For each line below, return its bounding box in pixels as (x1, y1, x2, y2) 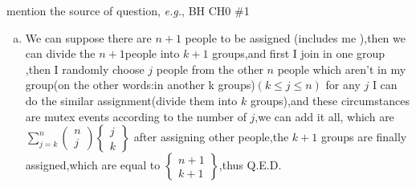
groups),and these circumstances (250, 91, 410, 108)
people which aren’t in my (277, 60, 406, 77)
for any (325, 76, 361, 93)
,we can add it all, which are (255, 108, 394, 124)
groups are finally (320, 128, 407, 145)
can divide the (25, 45, 96, 62)
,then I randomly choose (25, 60, 145, 77)
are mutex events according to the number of (25, 108, 247, 124)
